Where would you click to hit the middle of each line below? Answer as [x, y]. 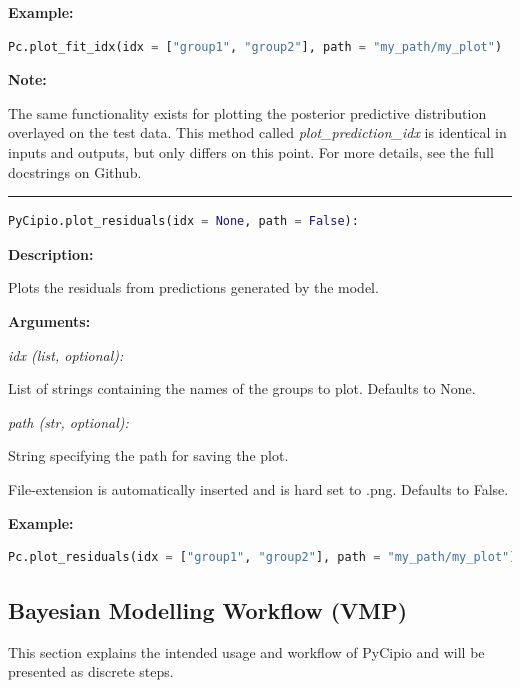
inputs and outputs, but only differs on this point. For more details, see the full [251, 151]
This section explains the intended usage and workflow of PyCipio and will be [246, 651]
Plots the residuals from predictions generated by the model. [193, 287]
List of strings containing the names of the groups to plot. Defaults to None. [242, 388]
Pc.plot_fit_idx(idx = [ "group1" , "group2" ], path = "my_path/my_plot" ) [255, 46]
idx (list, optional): [66, 354]
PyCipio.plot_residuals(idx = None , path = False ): [183, 221]
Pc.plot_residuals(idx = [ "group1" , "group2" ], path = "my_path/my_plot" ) [262, 557]
